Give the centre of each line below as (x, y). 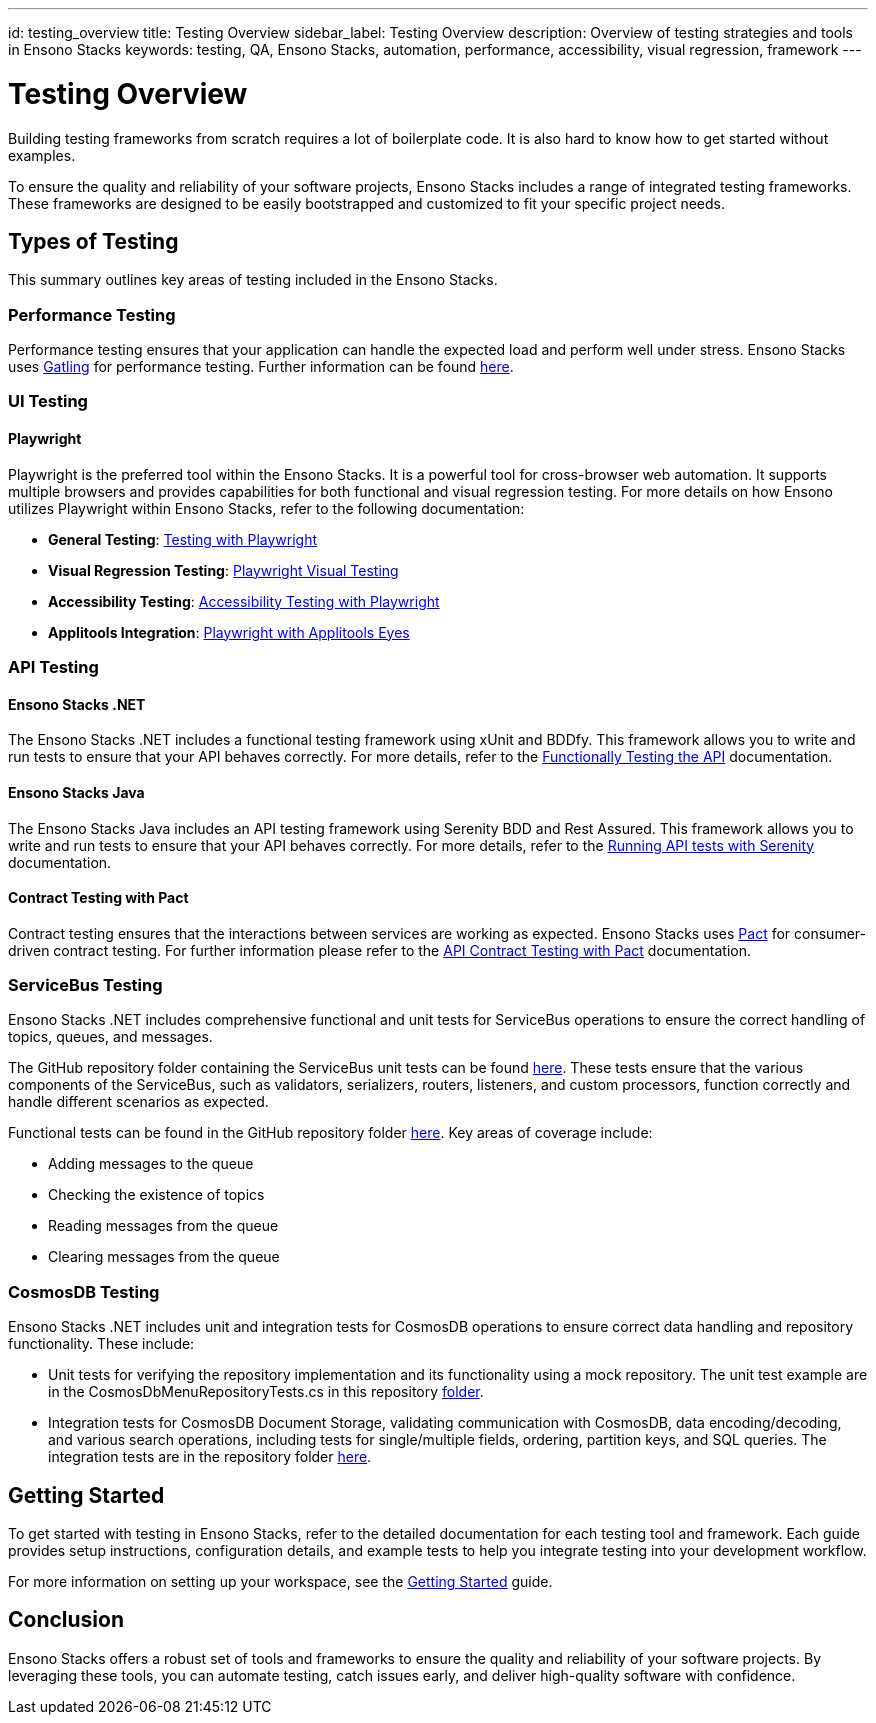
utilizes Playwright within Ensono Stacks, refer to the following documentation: (266, 508)
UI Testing (48, 401)
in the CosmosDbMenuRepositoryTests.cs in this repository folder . (266, 1392)
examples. (42, 155)
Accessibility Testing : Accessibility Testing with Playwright (244, 601)
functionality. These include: (101, 1344)
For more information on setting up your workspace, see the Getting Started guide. (280, 1582)
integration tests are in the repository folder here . (210, 1457)
